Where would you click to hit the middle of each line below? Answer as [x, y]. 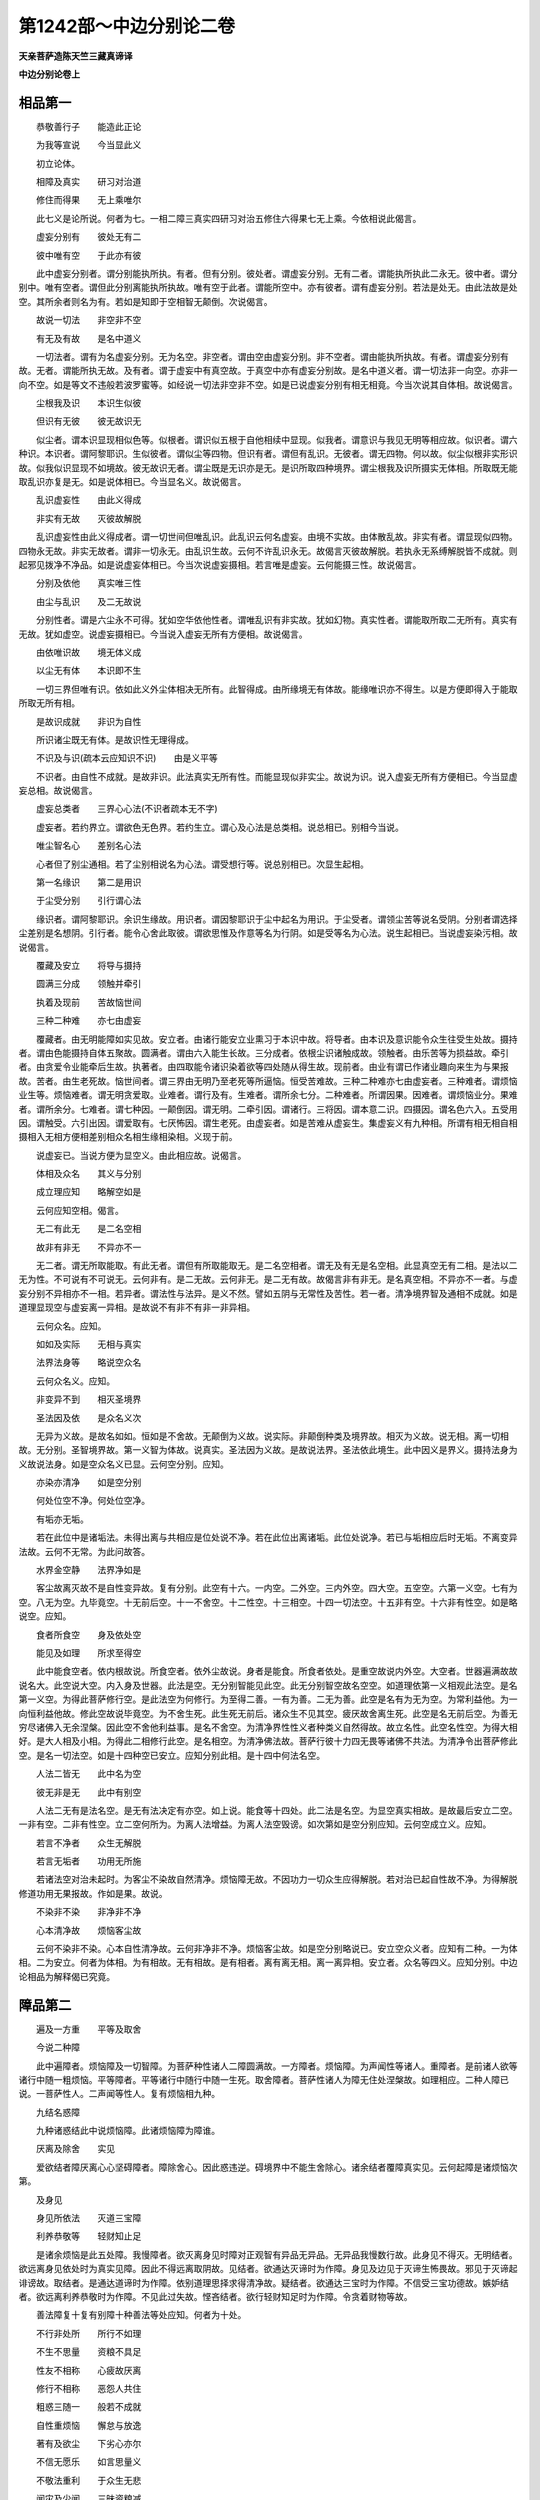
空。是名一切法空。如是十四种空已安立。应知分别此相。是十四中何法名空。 [171, 1755]
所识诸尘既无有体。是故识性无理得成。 [114, 739]
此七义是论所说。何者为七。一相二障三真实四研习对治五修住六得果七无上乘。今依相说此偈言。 [228, 218]
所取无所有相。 [49, 703]
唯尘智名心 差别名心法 [88, 846]
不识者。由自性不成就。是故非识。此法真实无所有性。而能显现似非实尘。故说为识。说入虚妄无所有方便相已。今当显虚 [276, 776]
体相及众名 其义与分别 [88, 1174]
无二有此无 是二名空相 [88, 1229]
